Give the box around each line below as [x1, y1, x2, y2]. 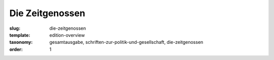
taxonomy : [9, 39, 33, 45]
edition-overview [49, 32, 85, 38]
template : [9, 32, 30, 38]
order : [9, 46, 23, 52]
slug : [9, 25, 20, 31]
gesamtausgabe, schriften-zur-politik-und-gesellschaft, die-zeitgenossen [49, 39, 203, 45]
